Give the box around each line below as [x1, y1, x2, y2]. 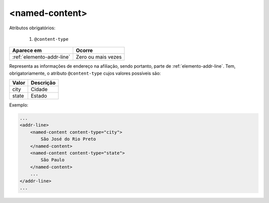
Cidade [30, 86, 48, 93]
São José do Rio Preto [40, 136, 97, 142]
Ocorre [75, 47, 93, 54]
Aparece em [12, 47, 42, 54]
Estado [30, 93, 47, 100]
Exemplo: [9, 102, 28, 108]
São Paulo [40, 157, 65, 163]
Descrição [30, 80, 56, 87]
